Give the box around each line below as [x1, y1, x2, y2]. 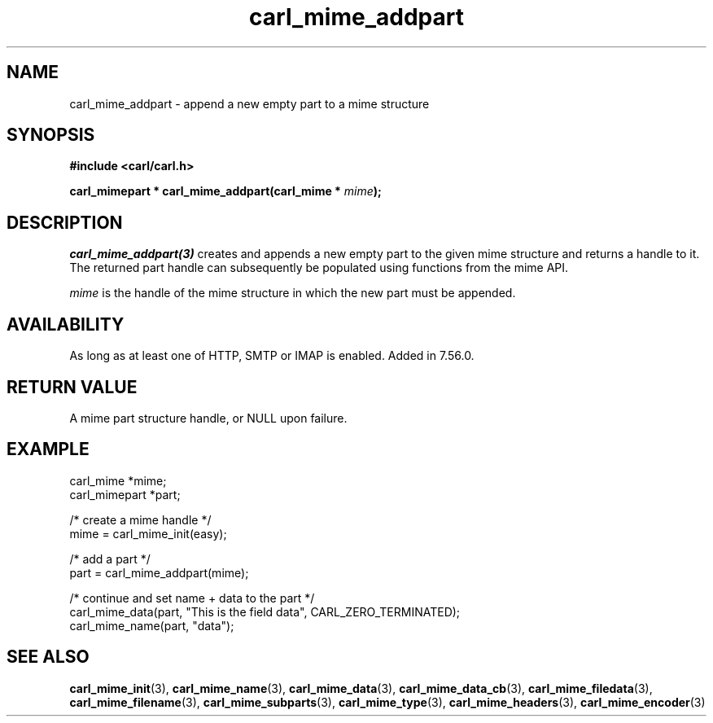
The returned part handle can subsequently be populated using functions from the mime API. [69, 261, 569, 275]
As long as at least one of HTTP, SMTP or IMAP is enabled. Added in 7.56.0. [69, 348, 475, 363]
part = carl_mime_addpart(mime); [69, 565, 249, 580]
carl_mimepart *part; [69, 487, 181, 502]
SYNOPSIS [7, 125, 95, 146]
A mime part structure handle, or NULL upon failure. [69, 410, 348, 425]
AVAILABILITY [7, 313, 125, 335]
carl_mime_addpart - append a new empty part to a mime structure [69, 96, 430, 111]
